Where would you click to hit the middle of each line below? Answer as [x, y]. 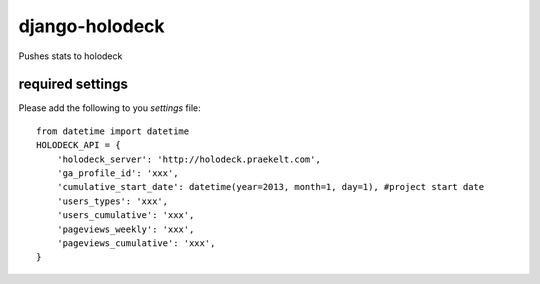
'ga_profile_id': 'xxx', [117, 173]
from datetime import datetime [113, 131]
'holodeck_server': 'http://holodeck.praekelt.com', [189, 159]
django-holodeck [91, 26]
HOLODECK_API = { [78, 145]
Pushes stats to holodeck [70, 56]
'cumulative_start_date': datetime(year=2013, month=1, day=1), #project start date [270, 187]
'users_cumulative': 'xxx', [125, 215]
